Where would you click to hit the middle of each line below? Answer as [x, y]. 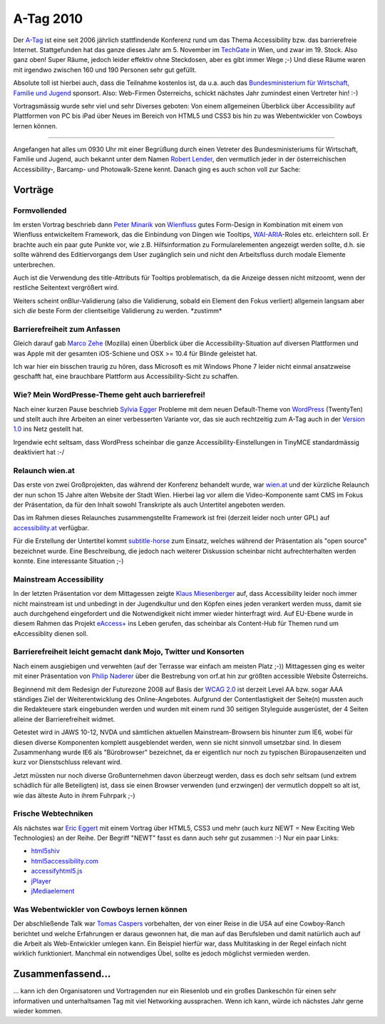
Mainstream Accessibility [58, 579]
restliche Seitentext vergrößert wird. [66, 288]
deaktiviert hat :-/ [38, 452]
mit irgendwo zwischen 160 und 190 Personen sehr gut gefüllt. [105, 70]
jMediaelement [53, 891]
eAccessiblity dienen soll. [51, 633]
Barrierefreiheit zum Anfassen [67, 329]
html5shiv [45, 851]
